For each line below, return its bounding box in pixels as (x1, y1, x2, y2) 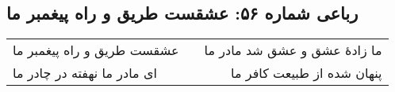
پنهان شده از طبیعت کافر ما (231, 64, 382, 83)
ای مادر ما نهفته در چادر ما (13, 64, 157, 83)
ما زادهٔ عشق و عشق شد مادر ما (204, 41, 382, 60)
